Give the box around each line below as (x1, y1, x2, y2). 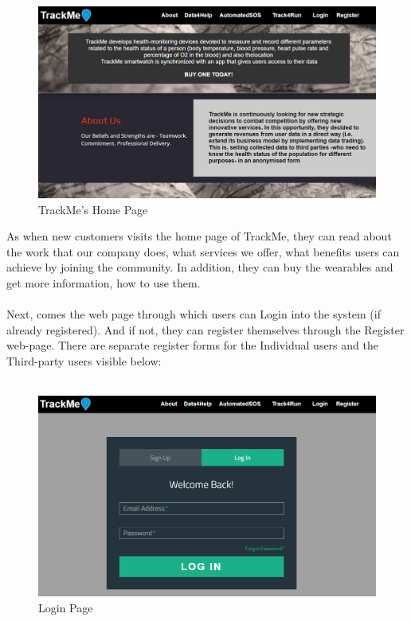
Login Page (38, 599, 93, 615)
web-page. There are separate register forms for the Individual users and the (6, 337, 378, 353)
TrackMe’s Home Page (38, 201, 148, 217)
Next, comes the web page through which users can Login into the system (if (6, 306, 381, 322)
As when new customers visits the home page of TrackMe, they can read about (6, 228, 392, 244)
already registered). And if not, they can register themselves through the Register (6, 321, 405, 338)
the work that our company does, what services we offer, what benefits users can (6, 243, 400, 260)
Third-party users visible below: (6, 352, 162, 369)
